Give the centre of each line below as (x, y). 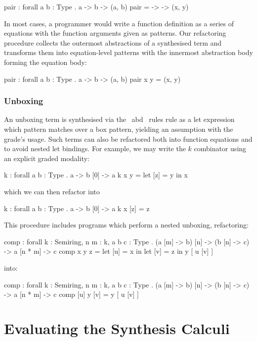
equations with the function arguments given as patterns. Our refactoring (115, 33)
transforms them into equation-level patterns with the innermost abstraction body (128, 52)
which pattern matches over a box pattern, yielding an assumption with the (119, 129)
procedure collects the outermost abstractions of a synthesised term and (113, 42)
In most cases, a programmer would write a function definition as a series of (119, 23)
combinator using (220, 148)
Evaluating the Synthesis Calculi (117, 328)
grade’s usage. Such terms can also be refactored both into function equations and (128, 139)
